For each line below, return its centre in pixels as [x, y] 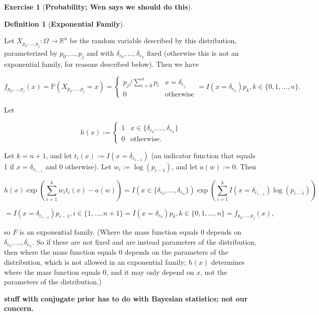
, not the [214, 272]
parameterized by [31, 52]
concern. [19, 308]
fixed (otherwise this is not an [193, 52]
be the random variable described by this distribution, [153, 40]
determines [228, 262]
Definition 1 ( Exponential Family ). [64, 23]
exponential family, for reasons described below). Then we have [101, 64]
